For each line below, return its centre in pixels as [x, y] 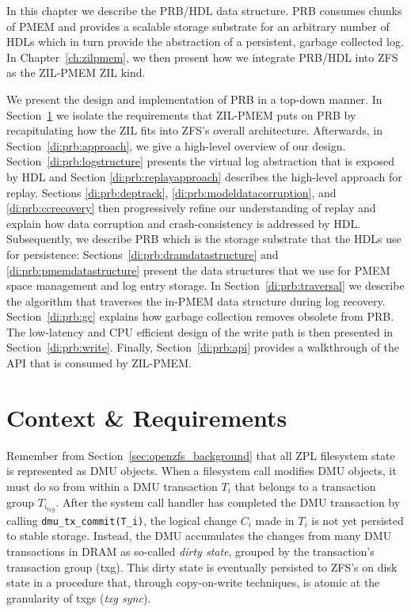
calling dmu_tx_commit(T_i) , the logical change [122, 520]
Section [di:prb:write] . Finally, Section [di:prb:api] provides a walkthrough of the [203, 347]
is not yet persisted [358, 520]
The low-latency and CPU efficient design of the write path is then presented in [200, 331]
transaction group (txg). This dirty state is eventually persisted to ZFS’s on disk [202, 566]
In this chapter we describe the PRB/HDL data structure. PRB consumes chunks [204, 10]
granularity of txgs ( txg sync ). [79, 597]
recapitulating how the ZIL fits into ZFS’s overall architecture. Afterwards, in [194, 130]
